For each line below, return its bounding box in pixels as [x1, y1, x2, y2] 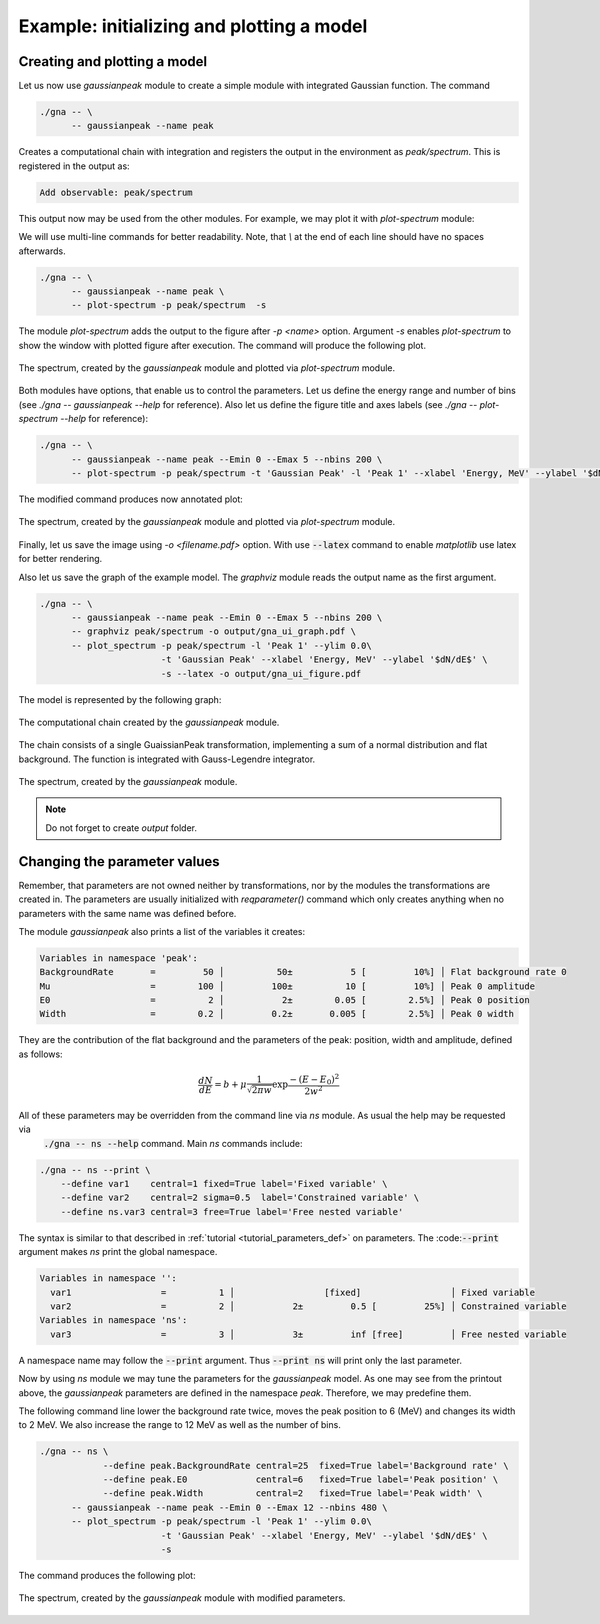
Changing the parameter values [18, 853, 220, 870]
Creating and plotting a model [18, 53, 208, 70]
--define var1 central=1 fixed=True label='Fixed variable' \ [60, 1178, 388, 1190]
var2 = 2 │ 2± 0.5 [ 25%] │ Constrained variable [50, 1300, 567, 1312]
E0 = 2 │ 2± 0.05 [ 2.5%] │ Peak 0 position [39, 995, 530, 1006]
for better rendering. [18, 553, 103, 565]
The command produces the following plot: [18, 1570, 196, 1581]
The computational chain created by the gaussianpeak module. [18, 716, 280, 728]
